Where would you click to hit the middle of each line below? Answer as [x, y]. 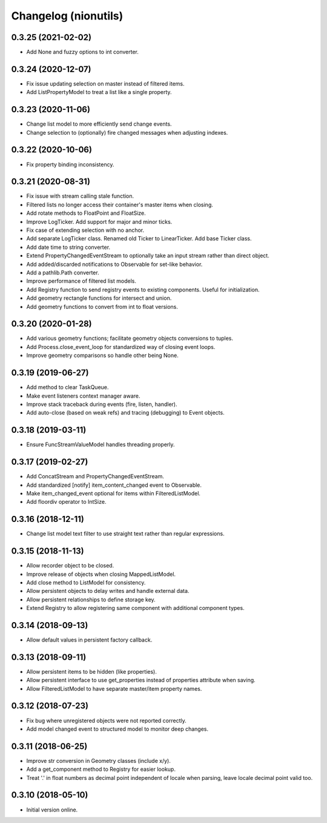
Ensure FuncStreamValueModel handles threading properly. [101, 445]
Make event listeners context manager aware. [83, 396]
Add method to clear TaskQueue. [68, 387]
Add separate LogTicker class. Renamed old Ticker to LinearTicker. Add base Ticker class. [139, 239]
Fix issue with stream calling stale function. [80, 196]
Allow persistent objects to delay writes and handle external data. [108, 591]
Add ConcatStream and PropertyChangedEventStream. [95, 476]
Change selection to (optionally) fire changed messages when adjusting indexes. [127, 132]
